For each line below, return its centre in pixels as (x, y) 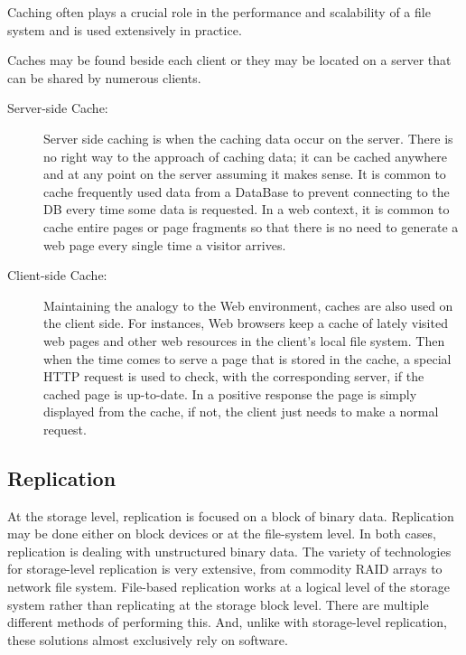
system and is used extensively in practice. (125, 29)
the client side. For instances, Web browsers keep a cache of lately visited (246, 323)
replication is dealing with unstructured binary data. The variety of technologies (229, 551)
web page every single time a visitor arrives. (165, 244)
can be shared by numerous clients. (104, 77)
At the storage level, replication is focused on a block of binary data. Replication (231, 515)
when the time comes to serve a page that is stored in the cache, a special (247, 358)
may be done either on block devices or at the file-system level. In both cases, (222, 533)
